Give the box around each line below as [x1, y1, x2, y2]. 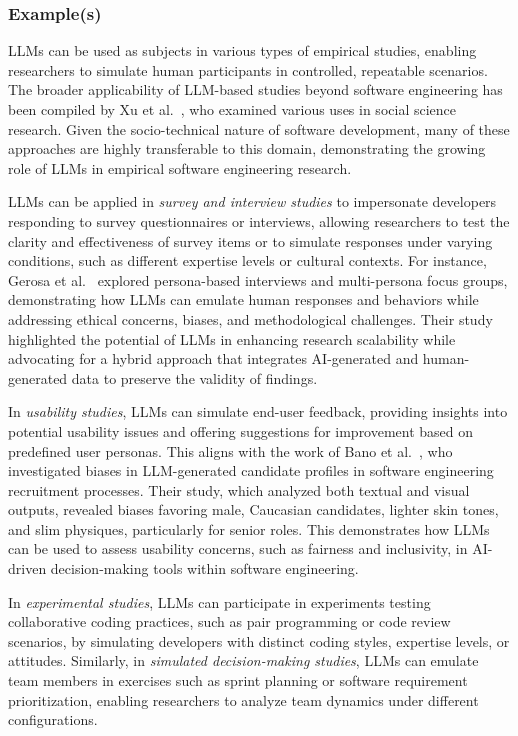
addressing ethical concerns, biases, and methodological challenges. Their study [8, 308, 493, 329]
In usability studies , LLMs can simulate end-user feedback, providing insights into [8, 401, 508, 422]
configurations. [8, 709, 98, 730]
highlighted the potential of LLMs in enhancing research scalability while [8, 328, 456, 349]
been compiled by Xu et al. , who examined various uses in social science [8, 99, 456, 119]
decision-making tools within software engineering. [50, 558, 359, 579]
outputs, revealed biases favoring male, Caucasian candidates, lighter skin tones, [8, 499, 499, 520]
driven [8, 558, 47, 579]
